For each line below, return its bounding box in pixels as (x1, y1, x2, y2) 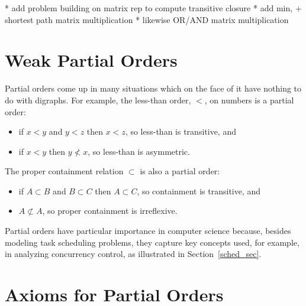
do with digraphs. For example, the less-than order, (5, 93, 191, 106)
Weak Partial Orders (5, 48, 178, 72)
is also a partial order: (140, 165, 220, 177)
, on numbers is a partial (204, 93, 294, 106)
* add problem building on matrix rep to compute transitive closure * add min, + (5, 2, 302, 14)
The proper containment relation (5, 165, 124, 177)
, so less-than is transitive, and (125, 125, 236, 138)
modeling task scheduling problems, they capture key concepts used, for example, (5, 236, 299, 248)
